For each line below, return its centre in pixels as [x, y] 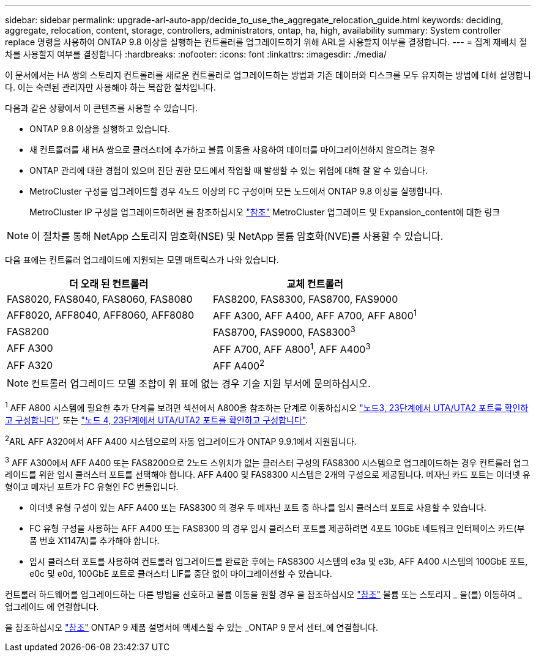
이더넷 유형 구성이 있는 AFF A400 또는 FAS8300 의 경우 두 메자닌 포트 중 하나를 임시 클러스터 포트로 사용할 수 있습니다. [258, 508]
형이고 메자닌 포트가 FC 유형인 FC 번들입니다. [92, 487]
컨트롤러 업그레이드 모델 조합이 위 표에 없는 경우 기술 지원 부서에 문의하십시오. [201, 384]
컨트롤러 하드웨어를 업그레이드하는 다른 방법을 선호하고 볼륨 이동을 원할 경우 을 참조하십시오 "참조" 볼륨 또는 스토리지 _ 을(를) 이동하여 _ [264, 595]
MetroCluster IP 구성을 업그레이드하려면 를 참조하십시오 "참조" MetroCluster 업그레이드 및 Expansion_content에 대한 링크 [265, 212]
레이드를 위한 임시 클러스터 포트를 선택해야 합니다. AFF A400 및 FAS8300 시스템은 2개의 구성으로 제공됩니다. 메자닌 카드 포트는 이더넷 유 [268, 475]
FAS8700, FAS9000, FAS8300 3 [284, 332]
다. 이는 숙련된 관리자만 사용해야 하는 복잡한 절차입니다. [110, 87]
